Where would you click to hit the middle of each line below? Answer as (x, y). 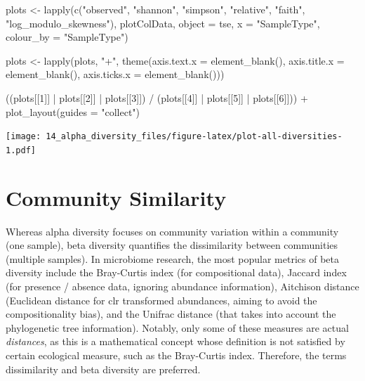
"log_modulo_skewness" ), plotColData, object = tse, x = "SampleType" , (163, 23)
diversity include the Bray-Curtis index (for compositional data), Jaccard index (176, 272)
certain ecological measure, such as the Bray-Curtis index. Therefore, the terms (176, 355)
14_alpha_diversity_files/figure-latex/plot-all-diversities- (194, 137)
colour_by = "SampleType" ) (67, 37)
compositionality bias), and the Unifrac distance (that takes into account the (171, 314)
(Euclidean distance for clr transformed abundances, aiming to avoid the (161, 300)
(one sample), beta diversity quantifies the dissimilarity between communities (172, 245)
